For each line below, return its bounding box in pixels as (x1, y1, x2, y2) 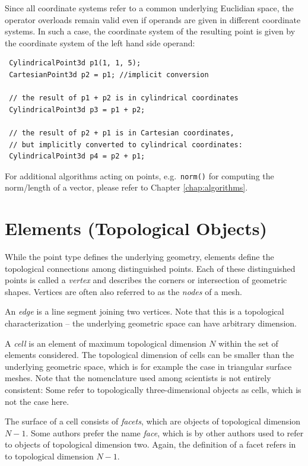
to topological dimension (5, 450, 94, 462)
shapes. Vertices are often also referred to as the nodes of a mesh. (5, 285, 242, 297)
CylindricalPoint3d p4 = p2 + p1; (9, 152, 145, 161)
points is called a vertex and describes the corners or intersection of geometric (5, 274, 287, 286)
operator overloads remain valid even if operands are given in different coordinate (5, 13, 301, 26)
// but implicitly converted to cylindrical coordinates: (9, 140, 243, 149)
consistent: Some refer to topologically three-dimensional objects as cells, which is (5, 383, 301, 396)
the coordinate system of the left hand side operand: (5, 36, 195, 49)
